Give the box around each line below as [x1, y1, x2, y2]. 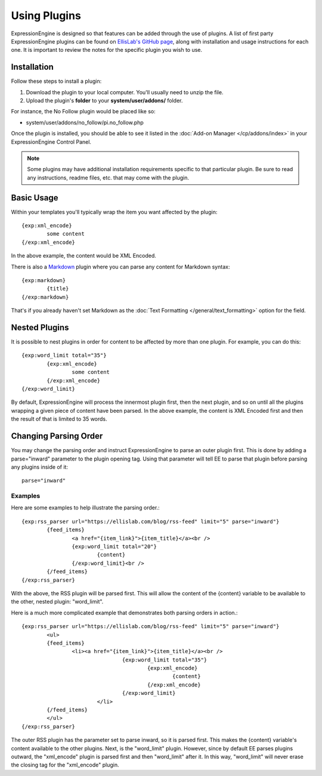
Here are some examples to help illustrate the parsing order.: [11, 504, 160, 511]
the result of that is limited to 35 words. [11, 415, 107, 423]
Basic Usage [11, 193, 58, 203]
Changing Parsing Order [11, 431, 103, 441]
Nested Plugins [11, 322, 69, 332]
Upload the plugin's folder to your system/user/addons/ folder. [26, 97, 183, 104]
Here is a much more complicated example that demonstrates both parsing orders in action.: [11, 609, 238, 616]
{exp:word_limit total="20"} [72, 543, 157, 550]
